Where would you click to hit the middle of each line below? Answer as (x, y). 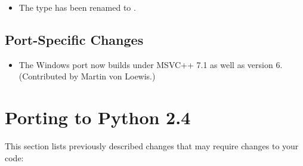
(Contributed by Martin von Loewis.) (87, 76)
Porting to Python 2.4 (98, 117)
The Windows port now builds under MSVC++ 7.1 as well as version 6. (151, 64)
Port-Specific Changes (74, 39)
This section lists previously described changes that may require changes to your (152, 146)
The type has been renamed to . (77, 7)
